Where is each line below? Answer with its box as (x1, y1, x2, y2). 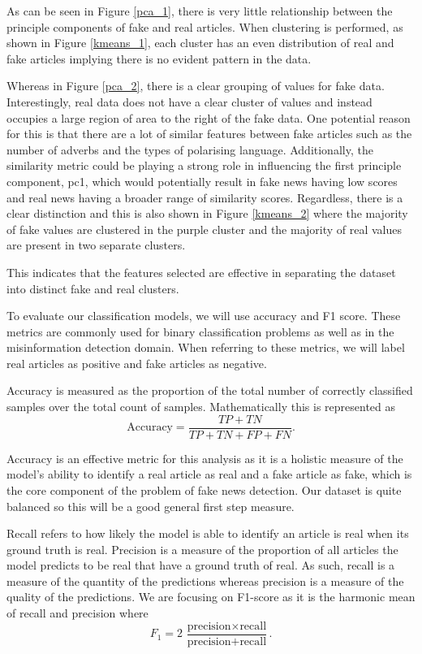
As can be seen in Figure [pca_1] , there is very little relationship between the (6, 2, 393, 19)
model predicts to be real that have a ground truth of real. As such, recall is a (6, 557, 395, 574)
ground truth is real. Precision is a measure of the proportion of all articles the (6, 540, 398, 557)
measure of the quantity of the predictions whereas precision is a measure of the (6, 572, 404, 589)
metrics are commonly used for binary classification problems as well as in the (6, 323, 394, 340)
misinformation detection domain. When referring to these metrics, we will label (6, 339, 405, 356)
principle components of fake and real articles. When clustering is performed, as (6, 18, 403, 35)
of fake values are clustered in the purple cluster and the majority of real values (6, 220, 403, 237)
